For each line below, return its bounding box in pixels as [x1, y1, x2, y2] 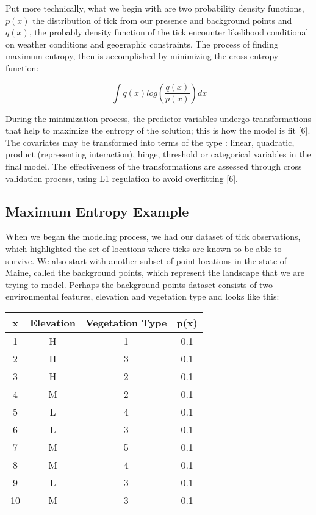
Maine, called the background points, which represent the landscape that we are [5, 266, 304, 279]
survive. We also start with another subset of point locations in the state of [5, 254, 287, 267]
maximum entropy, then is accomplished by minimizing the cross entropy [5, 49, 279, 62]
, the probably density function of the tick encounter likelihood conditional [29, 26, 309, 38]
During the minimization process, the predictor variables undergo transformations [5, 112, 312, 124]
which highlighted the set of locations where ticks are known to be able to [5, 242, 282, 254]
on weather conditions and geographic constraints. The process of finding [5, 37, 279, 50]
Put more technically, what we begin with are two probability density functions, [5, 2, 304, 14]
